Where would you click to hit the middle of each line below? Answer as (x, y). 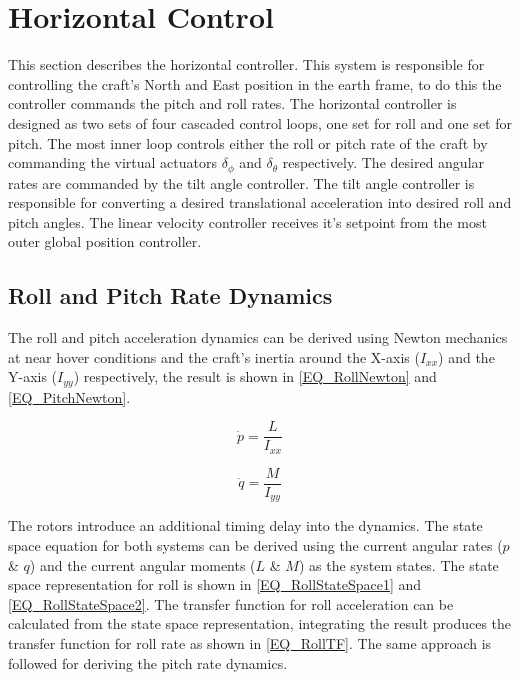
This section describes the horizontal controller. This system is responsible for (246, 64)
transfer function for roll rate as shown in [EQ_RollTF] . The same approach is (250, 642)
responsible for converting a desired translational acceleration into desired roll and (260, 202)
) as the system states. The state (398, 564)
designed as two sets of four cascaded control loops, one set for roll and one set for (260, 122)
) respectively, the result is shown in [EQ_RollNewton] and (255, 376)
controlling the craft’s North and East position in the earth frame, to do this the (255, 83)
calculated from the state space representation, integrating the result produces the (260, 623)
